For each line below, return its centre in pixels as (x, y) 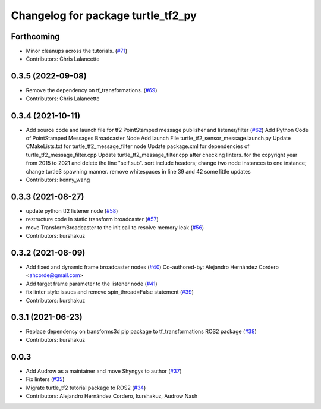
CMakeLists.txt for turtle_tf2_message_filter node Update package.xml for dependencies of (138, 146)
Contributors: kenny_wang (58, 180)
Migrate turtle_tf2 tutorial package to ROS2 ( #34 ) (86, 388)
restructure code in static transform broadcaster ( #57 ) (92, 219)
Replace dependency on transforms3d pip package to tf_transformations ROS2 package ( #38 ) (141, 331)
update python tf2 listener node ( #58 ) (72, 210)
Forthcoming (35, 37)
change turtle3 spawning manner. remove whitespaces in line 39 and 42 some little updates (138, 171)
